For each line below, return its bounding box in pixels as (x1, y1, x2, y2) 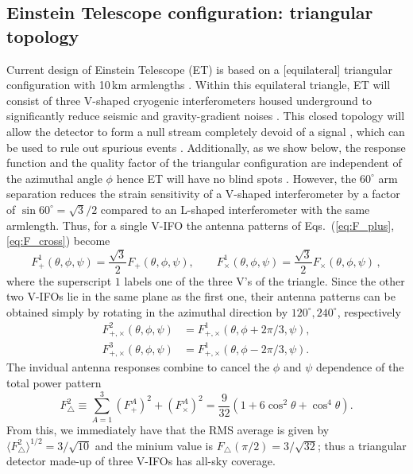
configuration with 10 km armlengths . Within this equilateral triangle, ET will (6, 76, 391, 93)
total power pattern (6, 374, 102, 390)
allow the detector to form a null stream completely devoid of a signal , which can (6, 122, 405, 139)
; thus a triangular (317, 437, 407, 453)
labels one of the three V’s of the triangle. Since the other (124, 272, 405, 289)
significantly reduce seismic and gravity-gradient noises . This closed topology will (6, 107, 405, 124)
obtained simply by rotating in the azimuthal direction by (6, 303, 288, 320)
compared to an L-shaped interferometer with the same (100, 200, 370, 217)
